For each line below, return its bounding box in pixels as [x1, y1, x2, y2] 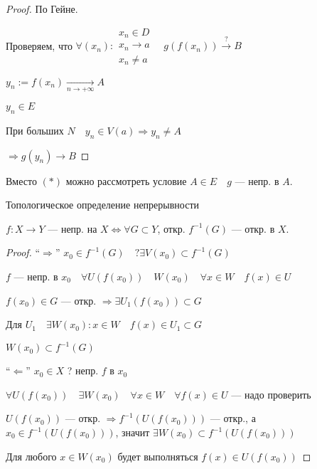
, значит [115, 425, 150, 440]
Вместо [6, 173, 37, 188]
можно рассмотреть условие [65, 173, 187, 188]
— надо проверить [231, 386, 311, 401]
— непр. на [48, 221, 97, 236]
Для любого [6, 448, 57, 463]
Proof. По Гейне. [6, 1, 78, 16]
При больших [6, 122, 64, 137]
